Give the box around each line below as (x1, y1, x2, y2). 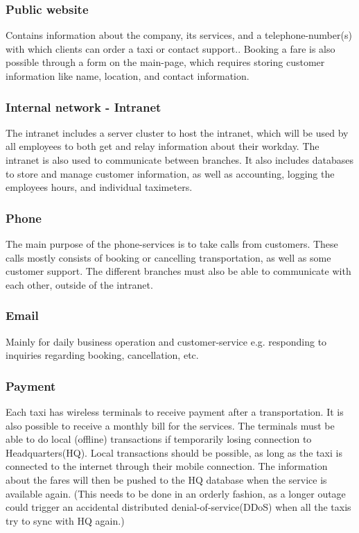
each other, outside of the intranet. (6, 277, 153, 291)
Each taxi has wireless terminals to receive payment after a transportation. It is (6, 405, 344, 418)
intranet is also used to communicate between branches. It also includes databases (6, 153, 353, 167)
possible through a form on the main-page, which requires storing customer (6, 55, 325, 69)
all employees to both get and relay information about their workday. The (6, 139, 319, 153)
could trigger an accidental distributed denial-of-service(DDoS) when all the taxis (6, 500, 351, 514)
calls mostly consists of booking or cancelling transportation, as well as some (6, 250, 331, 264)
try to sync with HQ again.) (6, 513, 125, 527)
